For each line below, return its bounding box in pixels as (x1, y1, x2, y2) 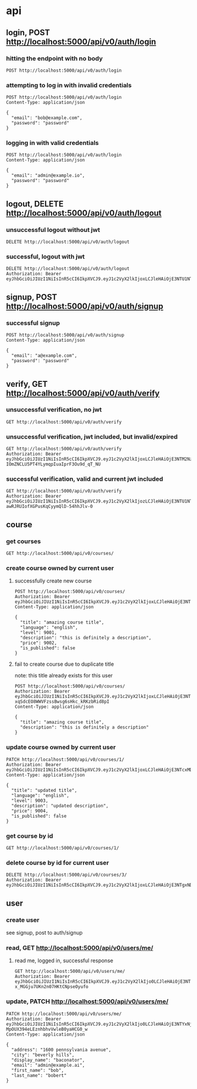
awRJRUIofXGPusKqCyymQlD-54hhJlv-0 (6, 504, 93, 510)
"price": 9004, (11, 808, 49, 814)
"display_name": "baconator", (11, 1057, 85, 1063)
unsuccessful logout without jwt (6, 225, 100, 234)
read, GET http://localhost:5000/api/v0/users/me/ (6, 943, 154, 952)
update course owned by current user (6, 743, 116, 751)
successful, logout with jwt (6, 252, 85, 261)
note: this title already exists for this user (14, 672, 113, 679)
